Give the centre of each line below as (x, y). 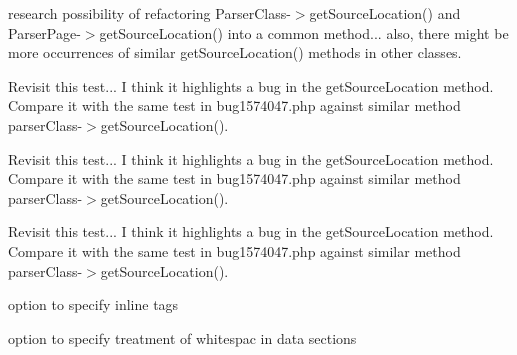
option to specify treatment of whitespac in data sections (182, 337)
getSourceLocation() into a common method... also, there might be (304, 32)
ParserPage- (44, 32)
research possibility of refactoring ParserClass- (149, 13)
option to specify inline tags (93, 304)
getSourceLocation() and (385, 13)
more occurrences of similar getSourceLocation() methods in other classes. (235, 52)
